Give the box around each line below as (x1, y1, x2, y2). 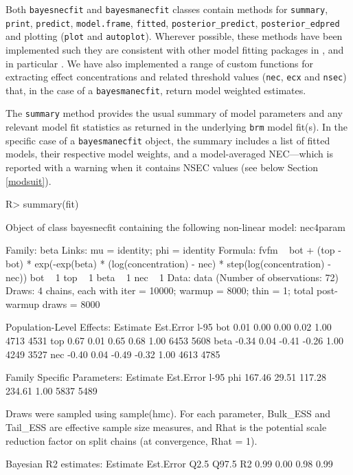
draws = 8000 (42, 296, 100, 311)
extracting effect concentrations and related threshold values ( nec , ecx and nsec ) (5, 69, 347, 84)
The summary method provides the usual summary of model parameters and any (5, 106, 343, 120)
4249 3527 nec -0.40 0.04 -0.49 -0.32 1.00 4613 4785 (5, 346, 220, 361)
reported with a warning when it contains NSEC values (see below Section (5, 160, 319, 175)
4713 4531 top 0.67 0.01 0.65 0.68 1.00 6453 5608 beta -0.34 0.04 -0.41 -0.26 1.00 (5, 333, 343, 347)
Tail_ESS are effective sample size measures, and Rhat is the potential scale (5, 419, 327, 434)
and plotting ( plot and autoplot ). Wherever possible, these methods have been (5, 29, 343, 43)
